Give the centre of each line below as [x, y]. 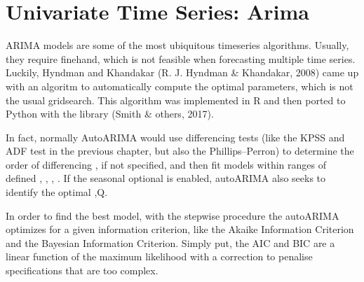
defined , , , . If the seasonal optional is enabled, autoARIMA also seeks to [166, 178]
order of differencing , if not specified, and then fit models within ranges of [166, 164]
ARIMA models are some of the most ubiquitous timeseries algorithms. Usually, [177, 45]
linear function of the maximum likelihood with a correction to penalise [159, 256]
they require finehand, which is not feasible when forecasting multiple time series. [181, 58]
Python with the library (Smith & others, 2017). [110, 114]
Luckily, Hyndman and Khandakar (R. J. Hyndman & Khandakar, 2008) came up [182, 72]
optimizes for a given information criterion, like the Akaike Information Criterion [180, 229]
